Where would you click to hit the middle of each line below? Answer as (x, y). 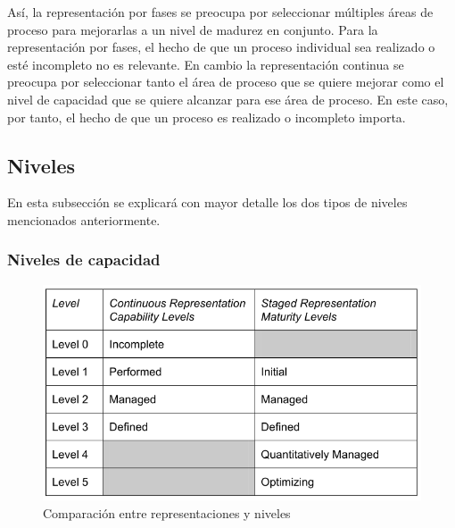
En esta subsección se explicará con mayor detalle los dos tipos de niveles (207, 202)
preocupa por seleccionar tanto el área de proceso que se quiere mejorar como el (226, 82)
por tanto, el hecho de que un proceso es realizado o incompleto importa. (207, 117)
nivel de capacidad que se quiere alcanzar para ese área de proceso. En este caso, (228, 99)
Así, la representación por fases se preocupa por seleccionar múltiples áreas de (220, 12)
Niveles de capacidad (84, 260)
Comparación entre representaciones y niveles (167, 512)
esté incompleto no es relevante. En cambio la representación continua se (206, 64)
